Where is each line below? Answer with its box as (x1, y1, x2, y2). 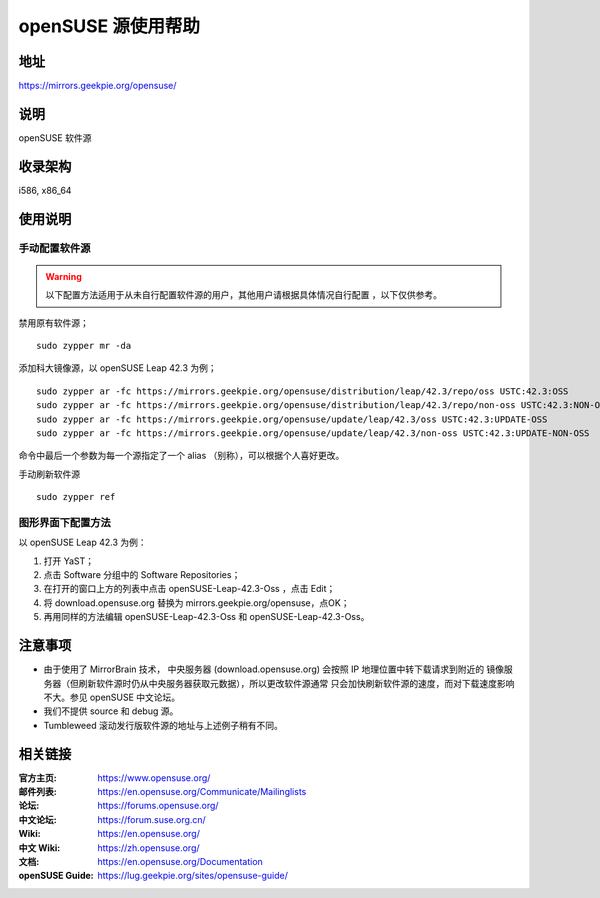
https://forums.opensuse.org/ (97, 800, 219, 812)
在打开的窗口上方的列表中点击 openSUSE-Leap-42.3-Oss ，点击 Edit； (43, 583, 336, 595)
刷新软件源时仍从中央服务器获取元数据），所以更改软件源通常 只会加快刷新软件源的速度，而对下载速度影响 (78, 677, 515, 689)
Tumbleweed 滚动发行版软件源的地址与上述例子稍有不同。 (43, 719, 284, 731)
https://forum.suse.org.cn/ (97, 813, 207, 825)
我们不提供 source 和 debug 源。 (43, 705, 179, 717)
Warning (45, 270, 82, 282)
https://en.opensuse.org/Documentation (97, 855, 264, 867)
